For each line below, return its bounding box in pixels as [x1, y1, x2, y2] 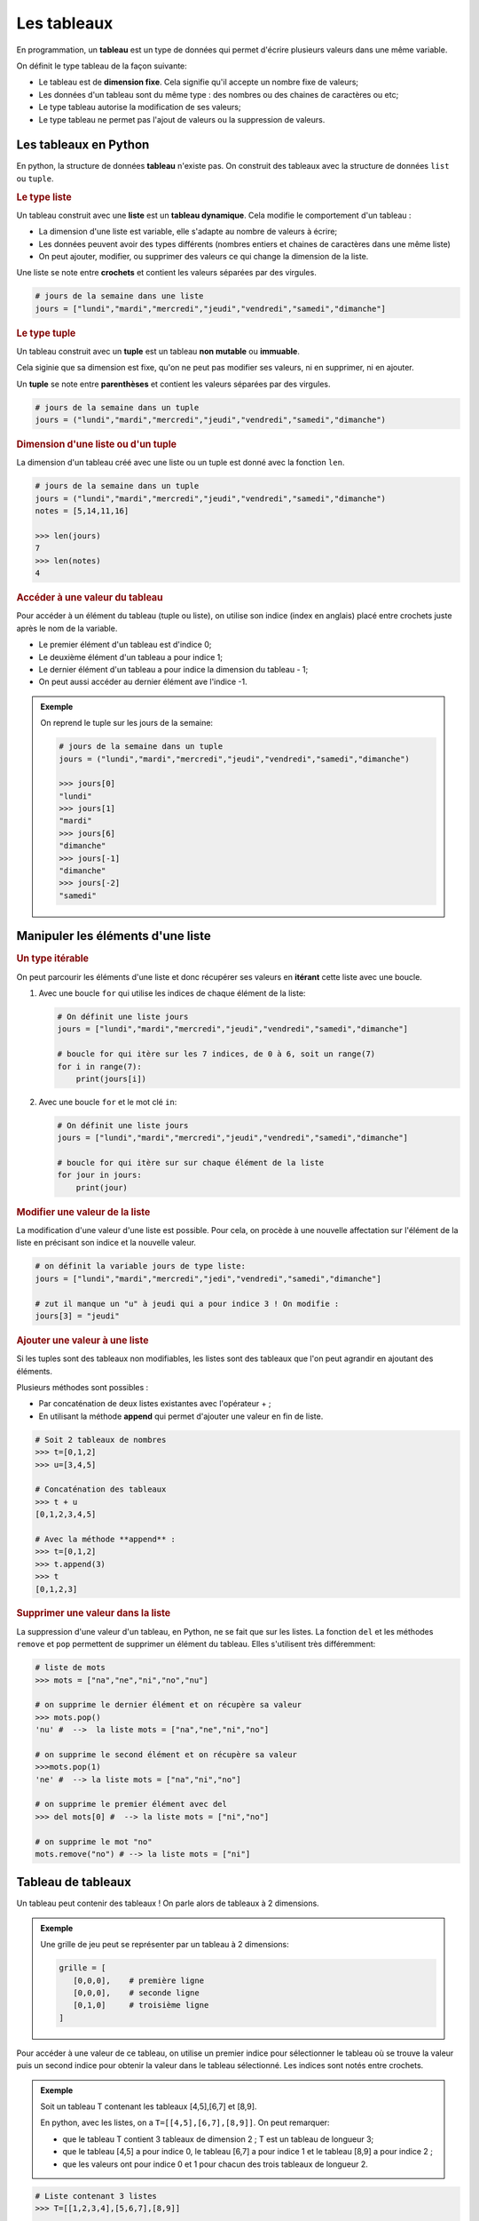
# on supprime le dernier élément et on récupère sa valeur [35, 1700, 302, 1710]
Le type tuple [16, 327, 76, 339]
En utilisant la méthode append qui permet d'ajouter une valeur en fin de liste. [38, 1411, 324, 1421]
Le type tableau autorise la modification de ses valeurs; [38, 102, 241, 113]
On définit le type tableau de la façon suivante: [16, 60, 188, 71]
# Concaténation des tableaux [35, 1485, 167, 1494]
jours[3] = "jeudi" [35, 1311, 120, 1321]
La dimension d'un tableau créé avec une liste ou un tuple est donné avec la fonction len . [16, 458, 345, 468]
